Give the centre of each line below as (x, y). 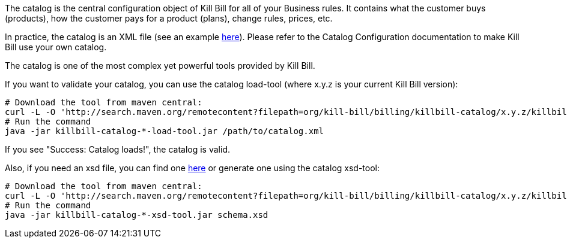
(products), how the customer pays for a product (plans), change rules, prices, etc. (169, 18)
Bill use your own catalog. (56, 47)
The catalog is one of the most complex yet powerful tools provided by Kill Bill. (160, 66)
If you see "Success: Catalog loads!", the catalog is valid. (117, 149)
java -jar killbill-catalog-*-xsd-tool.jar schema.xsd (137, 215)
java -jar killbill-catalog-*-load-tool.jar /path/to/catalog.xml (165, 131)
